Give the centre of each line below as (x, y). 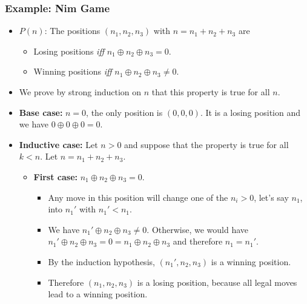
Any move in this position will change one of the (138, 197)
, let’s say (271, 197)
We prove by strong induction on (80, 92)
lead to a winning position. (98, 294)
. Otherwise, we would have (198, 229)
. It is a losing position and (250, 112)
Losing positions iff (69, 51)
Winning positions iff (73, 71)
